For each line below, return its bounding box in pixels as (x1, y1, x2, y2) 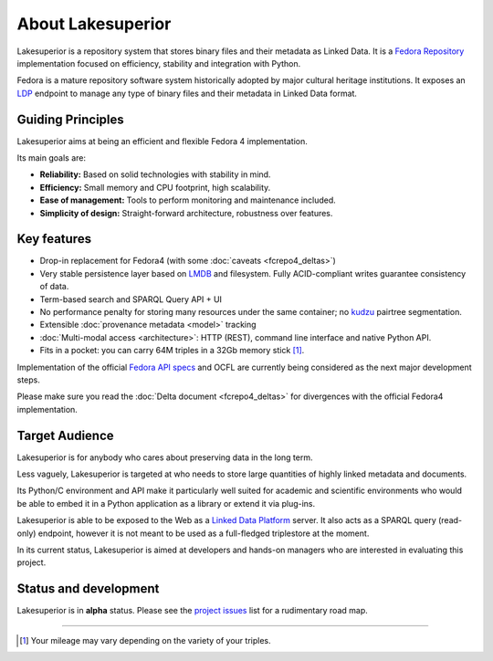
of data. (39, 281, 69, 292)
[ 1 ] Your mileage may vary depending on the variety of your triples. (19, 635, 271, 645)
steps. (16, 374, 40, 385)
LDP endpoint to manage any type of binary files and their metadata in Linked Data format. (16, 88, 358, 99)
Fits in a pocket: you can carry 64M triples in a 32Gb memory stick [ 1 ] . (39, 345, 305, 356)
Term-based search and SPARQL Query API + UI (39, 293, 223, 305)
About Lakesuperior (16, 14, 172, 34)
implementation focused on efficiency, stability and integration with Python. (16, 58, 301, 68)
